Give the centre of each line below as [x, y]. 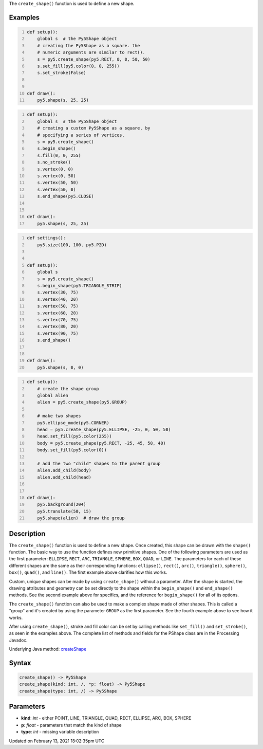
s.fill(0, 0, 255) [59, 155]
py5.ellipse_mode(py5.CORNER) [73, 423]
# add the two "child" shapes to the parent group [99, 464]
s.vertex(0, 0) [55, 169]
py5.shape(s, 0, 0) [60, 367]
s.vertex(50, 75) [58, 306]
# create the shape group [68, 389]
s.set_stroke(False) [62, 73]
